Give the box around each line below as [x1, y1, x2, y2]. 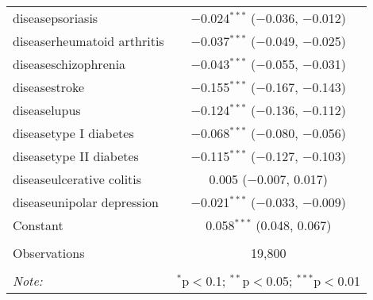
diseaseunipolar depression [13, 193, 160, 211]
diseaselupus [13, 101, 81, 119]
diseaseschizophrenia [13, 55, 126, 73]
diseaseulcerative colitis [13, 170, 142, 188]
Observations [13, 244, 85, 262]
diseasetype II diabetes [13, 147, 139, 165]
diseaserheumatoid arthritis [13, 32, 164, 50]
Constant [13, 216, 63, 234]
